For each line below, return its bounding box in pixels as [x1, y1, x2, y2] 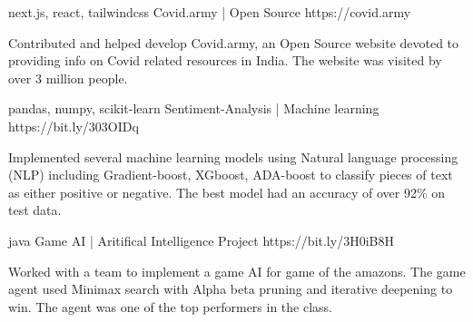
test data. [8, 200, 62, 220]
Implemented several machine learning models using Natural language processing [8, 147, 458, 166]
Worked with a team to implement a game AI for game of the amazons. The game [8, 261, 466, 280]
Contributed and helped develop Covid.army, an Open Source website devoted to [8, 33, 459, 52]
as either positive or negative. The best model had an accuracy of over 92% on [8, 182, 446, 201]
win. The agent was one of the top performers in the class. [8, 297, 332, 316]
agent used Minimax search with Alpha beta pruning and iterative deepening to [8, 279, 453, 298]
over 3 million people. [8, 68, 128, 87]
